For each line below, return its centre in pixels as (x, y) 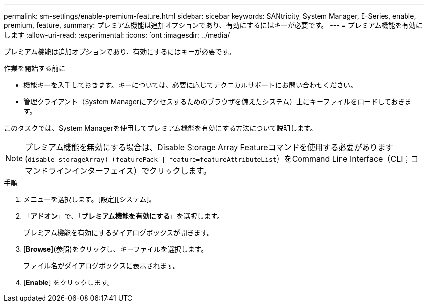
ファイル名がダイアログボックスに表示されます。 (102, 266)
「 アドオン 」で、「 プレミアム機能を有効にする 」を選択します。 (124, 216)
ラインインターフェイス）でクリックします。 (130, 171)
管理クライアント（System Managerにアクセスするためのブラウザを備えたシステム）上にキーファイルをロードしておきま (218, 101)
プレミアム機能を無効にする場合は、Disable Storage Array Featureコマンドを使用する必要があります (209, 147)
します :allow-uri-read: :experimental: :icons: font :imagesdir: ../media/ (117, 35)
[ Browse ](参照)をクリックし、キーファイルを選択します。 (116, 249)
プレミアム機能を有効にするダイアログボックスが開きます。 (119, 232)
